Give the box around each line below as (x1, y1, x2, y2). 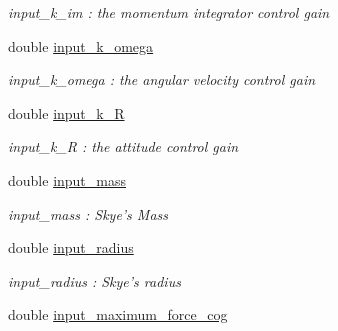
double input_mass (8, 169, 127, 190)
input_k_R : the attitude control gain (8, 136, 239, 157)
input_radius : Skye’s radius (8, 270, 181, 291)
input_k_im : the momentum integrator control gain (8, 2, 330, 22)
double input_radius (8, 237, 134, 258)
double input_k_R (8, 102, 125, 123)
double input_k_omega (8, 35, 154, 56)
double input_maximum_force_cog (8, 304, 228, 325)
